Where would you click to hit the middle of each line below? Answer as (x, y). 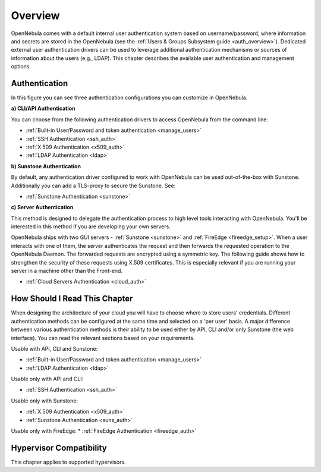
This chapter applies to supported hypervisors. (68, 462)
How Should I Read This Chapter (72, 299)
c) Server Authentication (42, 207)
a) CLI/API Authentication (43, 108)
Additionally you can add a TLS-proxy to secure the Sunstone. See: (93, 185)
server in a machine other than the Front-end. (67, 271)
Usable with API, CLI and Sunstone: (54, 348)
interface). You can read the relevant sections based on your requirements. (103, 338)
